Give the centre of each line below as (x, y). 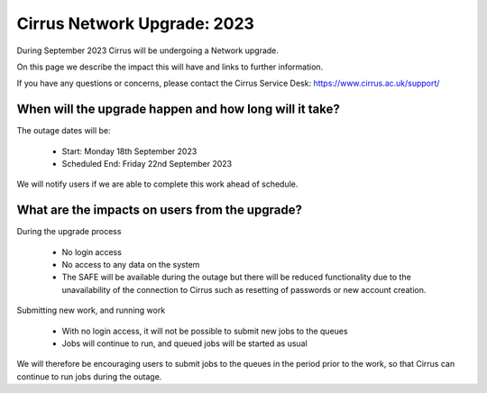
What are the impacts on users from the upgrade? (159, 210)
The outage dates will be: (64, 131)
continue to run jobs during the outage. (89, 376)
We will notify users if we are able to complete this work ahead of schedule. (157, 184)
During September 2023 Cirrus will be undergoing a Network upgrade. (148, 50)
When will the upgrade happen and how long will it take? (178, 110)
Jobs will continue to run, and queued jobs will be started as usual (185, 343)
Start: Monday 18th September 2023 (129, 151)
